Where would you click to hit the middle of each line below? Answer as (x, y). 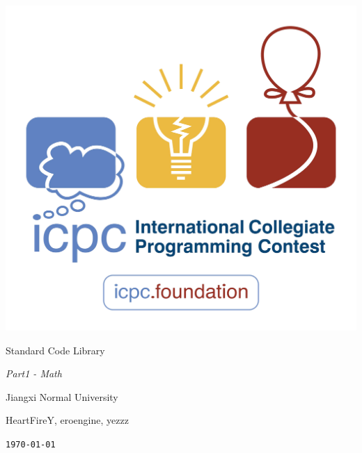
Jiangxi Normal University (62, 396)
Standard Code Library (55, 350)
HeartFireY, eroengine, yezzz (67, 420)
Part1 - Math (34, 373)
